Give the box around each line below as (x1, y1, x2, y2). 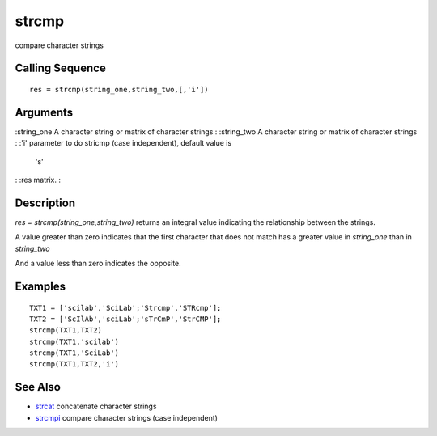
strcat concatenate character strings (35, 401, 157, 412)
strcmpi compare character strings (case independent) (35, 413, 218, 422)
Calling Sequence (15, 61, 107, 75)
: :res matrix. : (15, 175, 61, 185)
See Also (15, 380, 61, 394)
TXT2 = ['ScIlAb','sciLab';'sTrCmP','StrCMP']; (29, 314, 222, 324)
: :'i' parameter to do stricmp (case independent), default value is (15, 138, 232, 148)
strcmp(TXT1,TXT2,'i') (29, 360, 120, 369)
